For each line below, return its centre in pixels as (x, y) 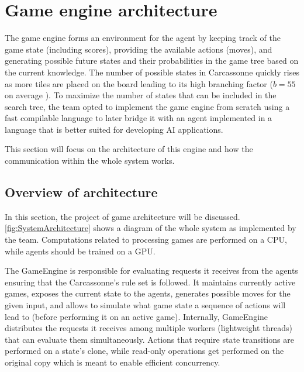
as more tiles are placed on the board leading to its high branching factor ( (139, 83)
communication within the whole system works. (90, 161)
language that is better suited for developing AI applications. (114, 129)
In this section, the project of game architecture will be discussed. (122, 216)
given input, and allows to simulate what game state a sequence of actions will (145, 305)
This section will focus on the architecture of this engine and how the (129, 149)
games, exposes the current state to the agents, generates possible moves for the (148, 293)
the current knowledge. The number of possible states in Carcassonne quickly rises (152, 72)
